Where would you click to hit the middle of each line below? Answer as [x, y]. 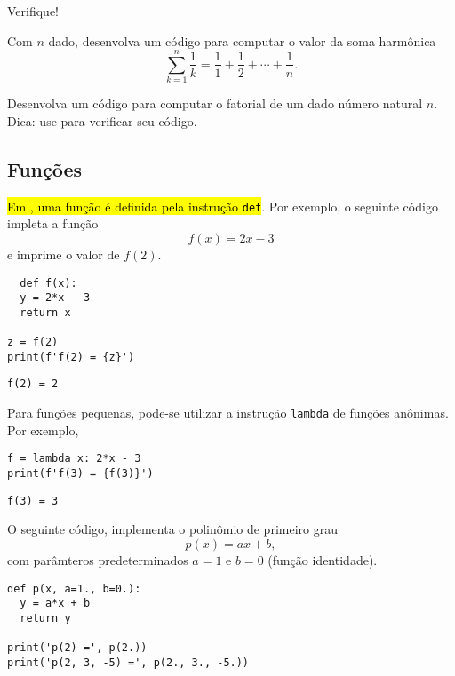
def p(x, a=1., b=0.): [74, 589]
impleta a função [53, 223]
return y [45, 618]
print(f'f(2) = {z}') [71, 357]
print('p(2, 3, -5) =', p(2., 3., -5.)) [128, 662]
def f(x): [48, 283]
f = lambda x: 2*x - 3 [74, 459]
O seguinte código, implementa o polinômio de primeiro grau [172, 529]
